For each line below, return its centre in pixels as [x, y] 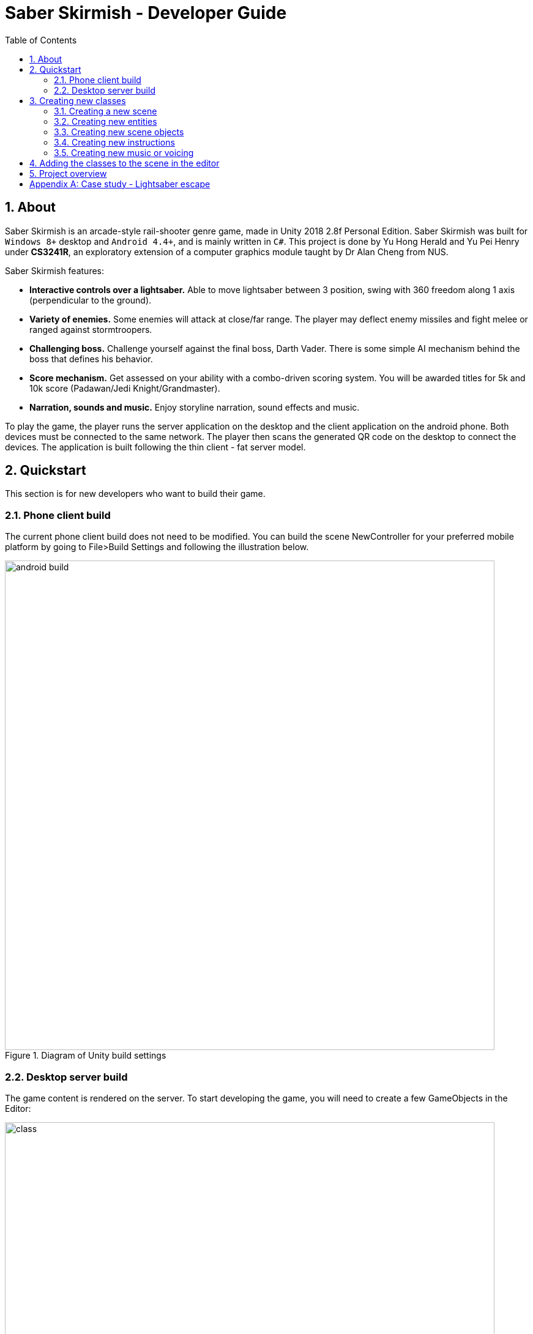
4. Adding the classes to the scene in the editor [125, 163]
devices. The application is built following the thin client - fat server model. [155, 447]
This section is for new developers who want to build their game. [135, 494]
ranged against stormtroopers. [91, 329]
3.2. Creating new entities [106, 121]
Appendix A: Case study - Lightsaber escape [120, 184]
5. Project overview [68, 173]
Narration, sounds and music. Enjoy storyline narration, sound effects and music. [195, 407]
